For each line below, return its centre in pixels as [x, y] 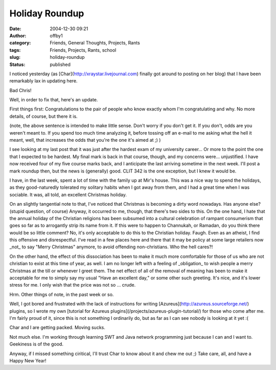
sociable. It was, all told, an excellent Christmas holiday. [68, 194]
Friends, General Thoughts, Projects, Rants [95, 43]
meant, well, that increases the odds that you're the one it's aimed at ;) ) [85, 140]
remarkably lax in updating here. [43, 81]
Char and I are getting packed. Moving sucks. [57, 328]
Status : [17, 64]
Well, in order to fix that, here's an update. [54, 100]
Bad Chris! [20, 90]
